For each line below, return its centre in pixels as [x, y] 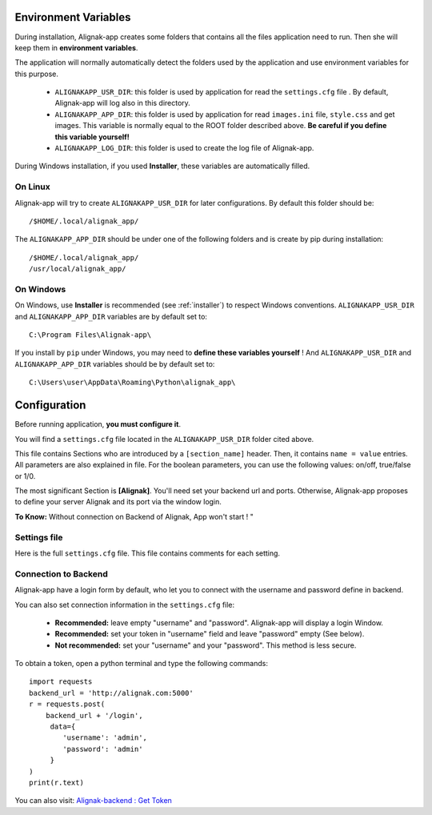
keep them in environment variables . [76, 47]
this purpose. [37, 74]
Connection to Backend [61, 574]
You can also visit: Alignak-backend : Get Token [93, 801]
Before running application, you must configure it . [98, 424]
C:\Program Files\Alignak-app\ [90, 335]
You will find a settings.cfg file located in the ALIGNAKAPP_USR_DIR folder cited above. [164, 439]
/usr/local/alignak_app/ [78, 269]
